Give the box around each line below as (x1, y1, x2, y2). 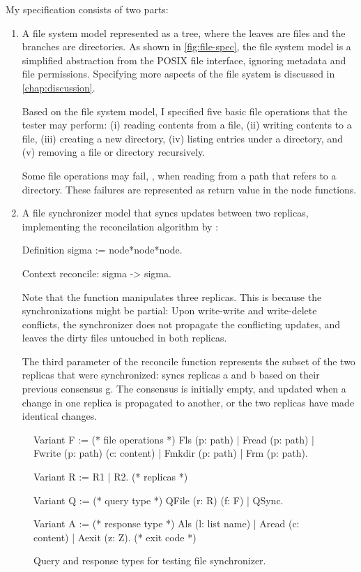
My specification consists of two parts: (6, 2, 169, 16)
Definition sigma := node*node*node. (22, 242, 183, 257)
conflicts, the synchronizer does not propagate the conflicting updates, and (22, 316, 341, 331)
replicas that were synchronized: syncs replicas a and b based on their (22, 367, 320, 382)
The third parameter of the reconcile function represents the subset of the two (22, 353, 355, 368)
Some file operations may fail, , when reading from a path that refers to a (22, 168, 337, 182)
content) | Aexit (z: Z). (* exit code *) (33, 529, 197, 544)
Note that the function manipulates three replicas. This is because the (22, 289, 322, 304)
